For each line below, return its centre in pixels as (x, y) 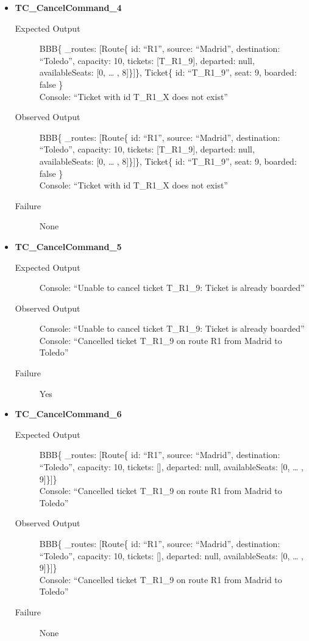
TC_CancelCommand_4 (68, 7)
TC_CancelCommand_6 (68, 414)
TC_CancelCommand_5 (68, 246)
